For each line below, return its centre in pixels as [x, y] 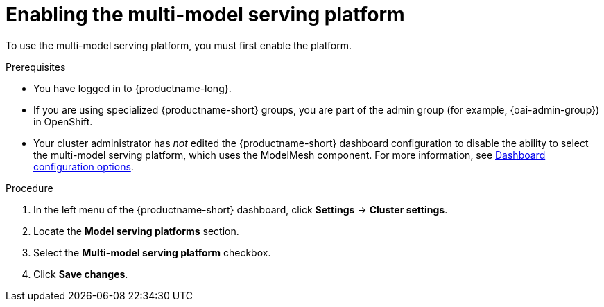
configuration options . [84, 166]
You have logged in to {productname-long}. [132, 88]
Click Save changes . [81, 274]
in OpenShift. [63, 121]
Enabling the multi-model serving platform [205, 15]
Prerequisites [36, 67]
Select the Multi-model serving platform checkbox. [152, 252]
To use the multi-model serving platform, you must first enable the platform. [179, 45]
